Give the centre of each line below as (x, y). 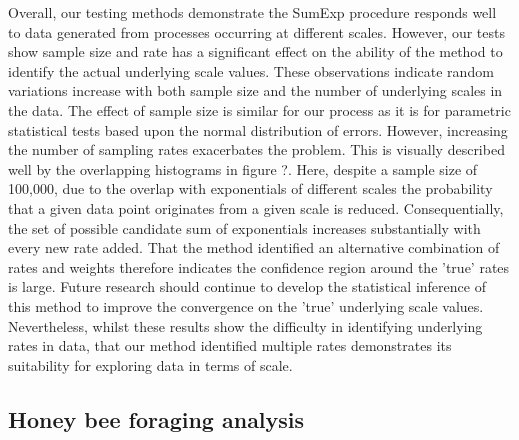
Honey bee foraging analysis (156, 418)
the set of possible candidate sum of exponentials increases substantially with (244, 227)
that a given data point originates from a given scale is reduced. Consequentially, (256, 207)
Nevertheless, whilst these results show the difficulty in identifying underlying (245, 325)
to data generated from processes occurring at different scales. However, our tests (256, 31)
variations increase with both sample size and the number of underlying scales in (255, 90)
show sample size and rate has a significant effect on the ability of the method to (255, 51)
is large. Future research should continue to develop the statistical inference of (247, 286)
